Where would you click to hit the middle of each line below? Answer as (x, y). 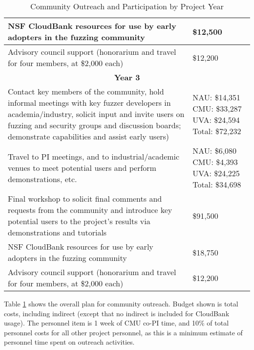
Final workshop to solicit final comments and (85, 198)
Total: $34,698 (217, 184)
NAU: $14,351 (217, 97)
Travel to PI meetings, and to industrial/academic (94, 156)
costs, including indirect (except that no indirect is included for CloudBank (117, 313)
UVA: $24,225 (216, 173)
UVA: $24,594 (216, 119)
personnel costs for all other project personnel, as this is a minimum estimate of (123, 332)
